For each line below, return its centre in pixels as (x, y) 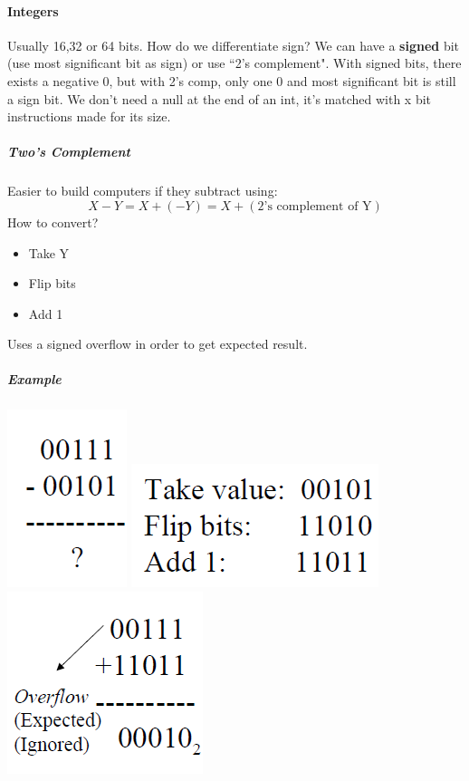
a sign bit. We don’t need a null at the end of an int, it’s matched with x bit (220, 98)
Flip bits (52, 283)
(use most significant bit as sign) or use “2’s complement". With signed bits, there (234, 63)
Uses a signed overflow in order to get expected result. (158, 344)
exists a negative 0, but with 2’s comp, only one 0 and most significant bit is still (232, 80)
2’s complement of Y (315, 206)
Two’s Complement (69, 152)
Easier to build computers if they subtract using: (143, 191)
